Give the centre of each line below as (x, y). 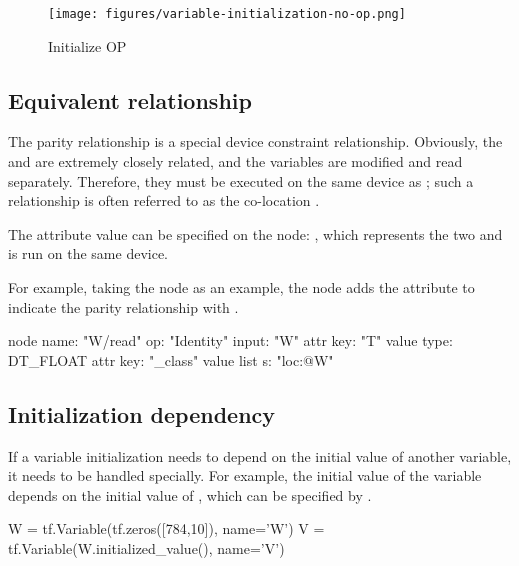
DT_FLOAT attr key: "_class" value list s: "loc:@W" (171, 359)
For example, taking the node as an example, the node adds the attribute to (241, 287)
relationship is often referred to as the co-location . (164, 200)
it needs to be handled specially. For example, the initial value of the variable (245, 475)
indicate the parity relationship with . (123, 306)
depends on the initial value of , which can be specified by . (190, 494)
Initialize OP (87, 45)
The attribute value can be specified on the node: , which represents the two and (255, 233)
